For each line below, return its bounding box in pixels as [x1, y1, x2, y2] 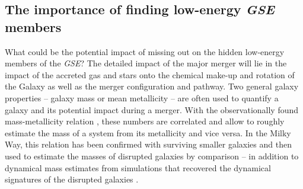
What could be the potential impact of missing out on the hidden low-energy [5, 45, 285, 57]
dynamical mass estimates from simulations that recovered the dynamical [5, 161, 271, 174]
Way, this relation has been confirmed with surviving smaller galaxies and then [5, 138, 292, 150]
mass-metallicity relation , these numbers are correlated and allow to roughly [5, 115, 285, 127]
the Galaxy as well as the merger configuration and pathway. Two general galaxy [5, 80, 299, 92]
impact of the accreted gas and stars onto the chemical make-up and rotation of [5, 68, 295, 81]
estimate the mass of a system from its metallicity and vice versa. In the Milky [5, 126, 291, 139]
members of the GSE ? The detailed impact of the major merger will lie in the [5, 57, 287, 69]
